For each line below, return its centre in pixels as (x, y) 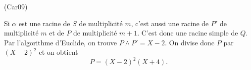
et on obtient (58, 52)
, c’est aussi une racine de (170, 23)
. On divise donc (190, 42)
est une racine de (44, 23)
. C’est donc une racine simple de (188, 33)
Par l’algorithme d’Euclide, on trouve (61, 42)
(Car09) (16, 6)
